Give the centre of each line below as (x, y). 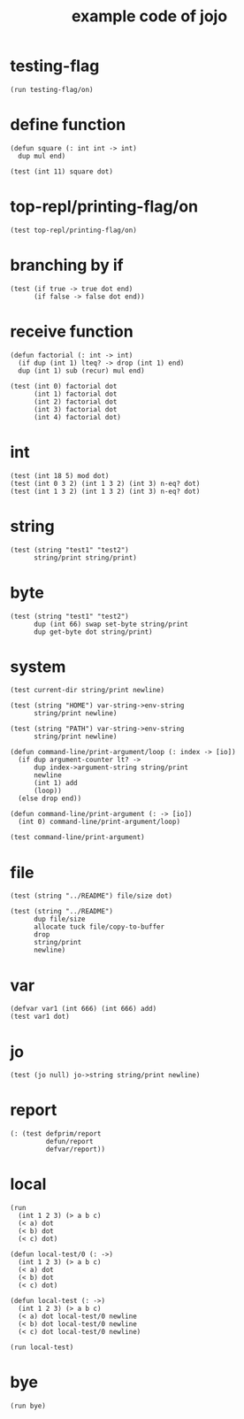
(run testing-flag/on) (52, 89)
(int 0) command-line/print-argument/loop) (99, 822)
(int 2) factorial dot (75, 401)
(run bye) (28, 1406)
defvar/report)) (75, 1149)
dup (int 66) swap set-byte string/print (111, 624)
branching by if (67, 265)
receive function (72, 332)
